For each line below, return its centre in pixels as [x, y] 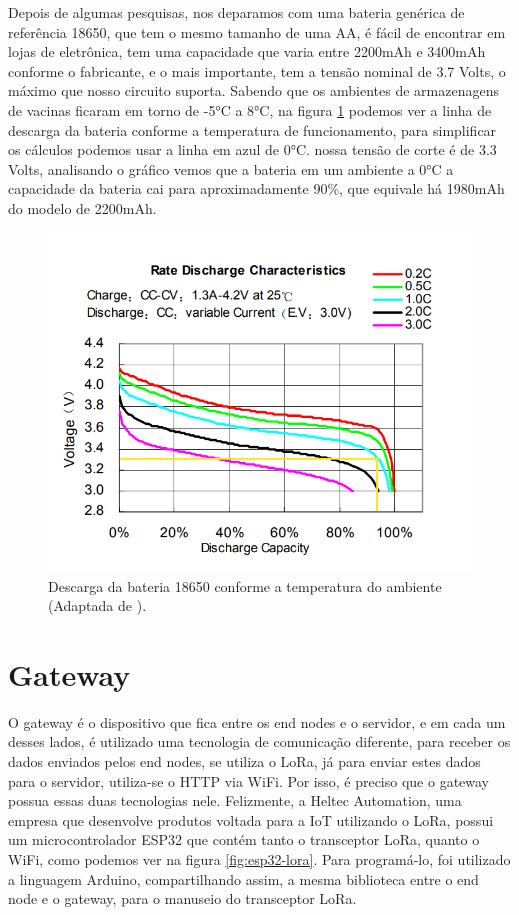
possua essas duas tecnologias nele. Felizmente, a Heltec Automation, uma [235, 800]
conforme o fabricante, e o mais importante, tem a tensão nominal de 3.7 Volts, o [257, 70]
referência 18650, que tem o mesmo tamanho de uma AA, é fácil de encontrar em [257, 31]
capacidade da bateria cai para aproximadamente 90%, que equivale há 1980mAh [256, 188]
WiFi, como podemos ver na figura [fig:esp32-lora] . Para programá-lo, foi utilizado [259, 859]
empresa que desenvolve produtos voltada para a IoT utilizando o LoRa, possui [251, 819]
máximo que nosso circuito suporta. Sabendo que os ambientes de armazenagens [253, 90]
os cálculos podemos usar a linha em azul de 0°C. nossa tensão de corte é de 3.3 [252, 149]
